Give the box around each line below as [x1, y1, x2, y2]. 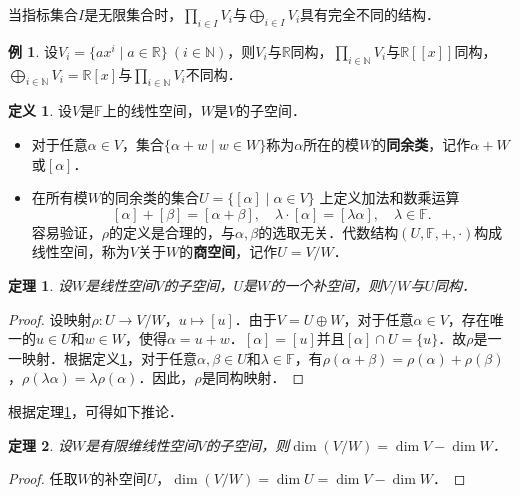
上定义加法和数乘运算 [319, 187, 460, 208]
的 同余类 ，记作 [372, 133, 471, 154]
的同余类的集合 [101, 187, 200, 208]
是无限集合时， [84, 4, 183, 24]
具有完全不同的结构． [300, 4, 441, 24]
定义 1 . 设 [8, 100, 72, 121]
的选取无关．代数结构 [258, 221, 399, 242]
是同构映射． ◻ [201, 367, 305, 388]
